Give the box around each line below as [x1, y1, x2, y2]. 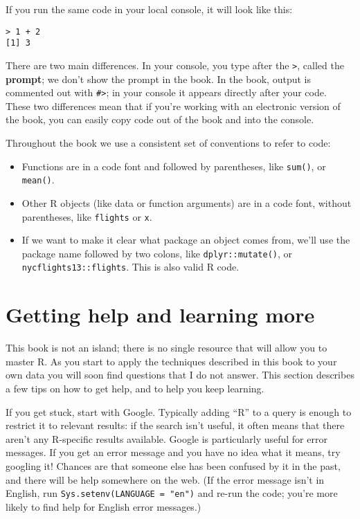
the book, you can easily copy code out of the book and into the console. [6, 112, 314, 127]
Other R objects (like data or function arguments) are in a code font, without [21, 195, 352, 210]
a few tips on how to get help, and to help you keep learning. [6, 381, 264, 395]
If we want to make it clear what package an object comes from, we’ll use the [21, 233, 350, 247]
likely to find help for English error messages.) [6, 499, 201, 513]
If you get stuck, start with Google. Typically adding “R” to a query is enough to [6, 404, 352, 419]
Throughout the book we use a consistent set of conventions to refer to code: [6, 136, 331, 149]
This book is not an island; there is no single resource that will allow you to [6, 340, 327, 355]
